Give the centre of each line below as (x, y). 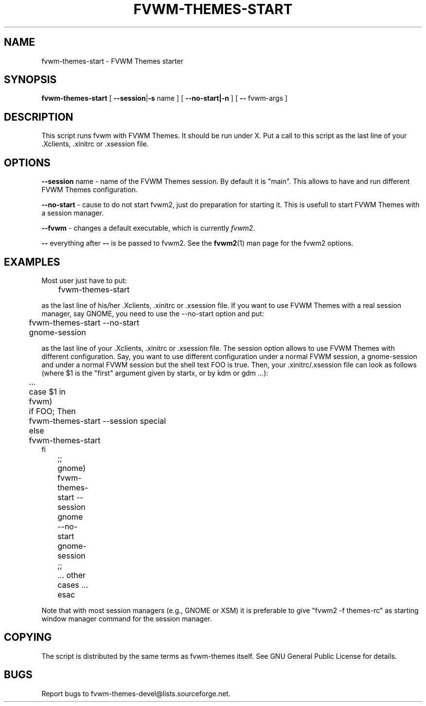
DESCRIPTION (39, 117)
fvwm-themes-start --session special (98, 421)
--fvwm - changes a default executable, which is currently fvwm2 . (148, 228)
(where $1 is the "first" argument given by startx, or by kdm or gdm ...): (155, 373)
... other (72, 575)
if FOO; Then (52, 411)
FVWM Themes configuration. (89, 190)
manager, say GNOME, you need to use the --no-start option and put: (153, 313)
